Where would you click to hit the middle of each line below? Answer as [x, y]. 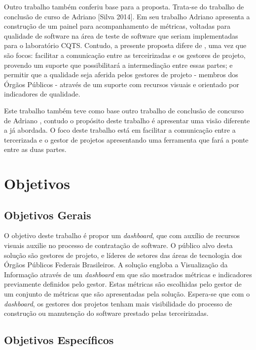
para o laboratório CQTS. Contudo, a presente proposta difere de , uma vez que [125, 45]
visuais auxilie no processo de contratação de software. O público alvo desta [118, 245]
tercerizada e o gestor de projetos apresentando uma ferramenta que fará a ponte [126, 139]
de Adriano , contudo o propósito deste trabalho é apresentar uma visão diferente [127, 120]
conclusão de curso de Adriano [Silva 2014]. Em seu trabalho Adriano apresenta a [127, 16]
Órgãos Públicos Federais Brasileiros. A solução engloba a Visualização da [116, 265]
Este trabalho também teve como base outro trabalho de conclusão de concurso [124, 110]
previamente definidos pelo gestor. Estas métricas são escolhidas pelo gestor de [123, 284]
